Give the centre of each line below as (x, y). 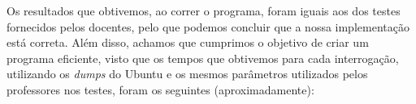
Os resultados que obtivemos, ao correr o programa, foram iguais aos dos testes (204, 10)
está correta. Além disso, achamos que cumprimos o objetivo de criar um (188, 42)
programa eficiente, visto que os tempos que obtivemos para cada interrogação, (203, 58)
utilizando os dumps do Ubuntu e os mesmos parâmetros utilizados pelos (187, 74)
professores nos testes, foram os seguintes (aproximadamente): (160, 89)
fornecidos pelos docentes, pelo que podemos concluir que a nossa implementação (208, 26)
